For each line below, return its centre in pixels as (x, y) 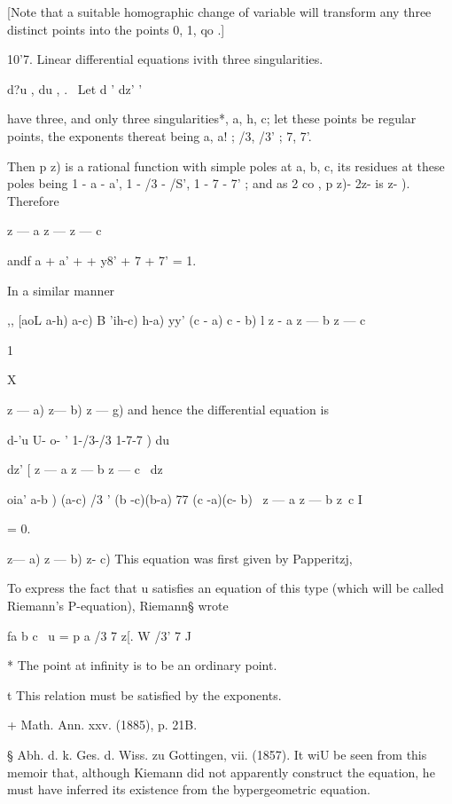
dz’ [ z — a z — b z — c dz (85, 469)
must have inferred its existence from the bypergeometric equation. (189, 789)
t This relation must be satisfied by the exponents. (144, 694)
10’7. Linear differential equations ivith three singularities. (165, 59)
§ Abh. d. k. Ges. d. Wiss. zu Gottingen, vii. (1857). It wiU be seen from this (217, 755)
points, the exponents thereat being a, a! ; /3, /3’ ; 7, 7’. (160, 135)
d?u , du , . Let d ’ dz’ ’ (75, 88)
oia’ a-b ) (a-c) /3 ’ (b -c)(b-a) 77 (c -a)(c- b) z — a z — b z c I (185, 498)
